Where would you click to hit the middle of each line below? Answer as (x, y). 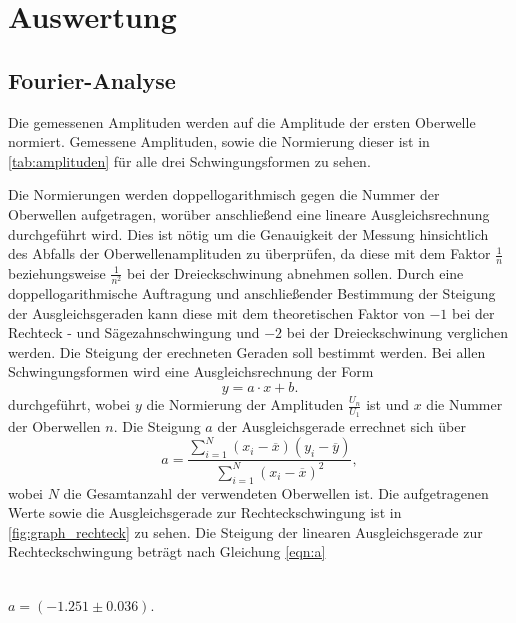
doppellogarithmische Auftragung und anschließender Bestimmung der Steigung (252, 293)
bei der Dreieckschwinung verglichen (397, 332)
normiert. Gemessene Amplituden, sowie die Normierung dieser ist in (219, 141)
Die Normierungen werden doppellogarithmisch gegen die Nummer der (224, 194)
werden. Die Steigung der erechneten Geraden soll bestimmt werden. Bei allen (247, 351)
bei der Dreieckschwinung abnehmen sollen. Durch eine (295, 272)
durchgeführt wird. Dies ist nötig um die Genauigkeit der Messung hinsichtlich (248, 233)
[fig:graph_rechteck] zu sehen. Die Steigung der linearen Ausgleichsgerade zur (245, 531)
